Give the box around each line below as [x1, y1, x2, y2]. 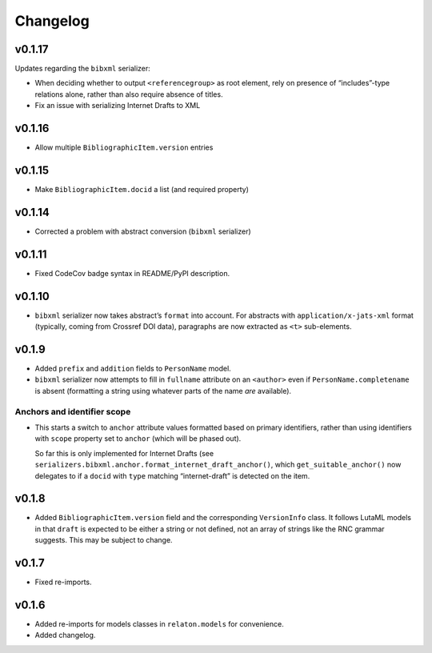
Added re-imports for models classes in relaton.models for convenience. [34, 619, 284, 629]
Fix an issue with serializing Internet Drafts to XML [34, 101, 201, 110]
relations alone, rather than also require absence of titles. [34, 89, 223, 99]
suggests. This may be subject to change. [34, 535, 173, 545]
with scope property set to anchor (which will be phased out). [34, 434, 242, 443]
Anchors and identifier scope [14, 406, 131, 417]
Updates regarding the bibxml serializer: [14, 64, 151, 74]
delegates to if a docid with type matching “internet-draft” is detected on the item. [34, 471, 310, 480]
